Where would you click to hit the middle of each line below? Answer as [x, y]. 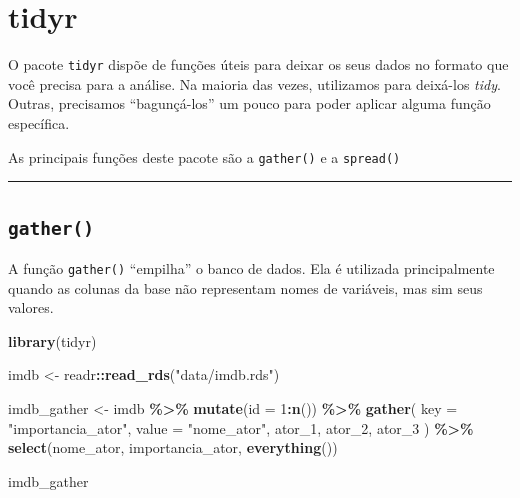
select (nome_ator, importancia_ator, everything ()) [173, 447]
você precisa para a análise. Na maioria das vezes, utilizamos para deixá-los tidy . [254, 83]
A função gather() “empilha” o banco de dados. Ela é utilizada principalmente [251, 268]
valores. [31, 307]
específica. [39, 122]
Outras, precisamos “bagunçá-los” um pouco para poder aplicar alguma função [249, 103]
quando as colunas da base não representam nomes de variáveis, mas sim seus [245, 287]
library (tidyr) [52, 340]
